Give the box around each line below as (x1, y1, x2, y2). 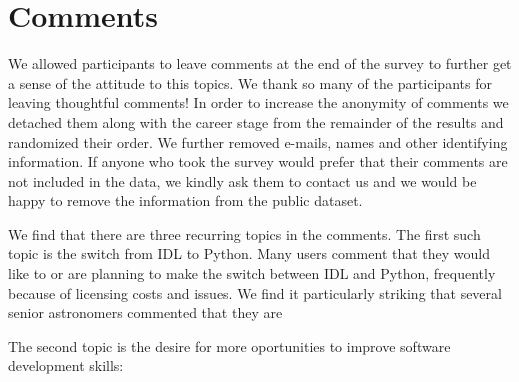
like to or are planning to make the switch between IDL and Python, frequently (8, 263, 496, 284)
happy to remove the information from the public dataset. (8, 190, 363, 211)
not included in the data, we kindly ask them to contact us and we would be (8, 170, 477, 191)
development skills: (8, 355, 124, 376)
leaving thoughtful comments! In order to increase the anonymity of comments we (8, 92, 509, 113)
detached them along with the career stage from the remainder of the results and (8, 111, 504, 132)
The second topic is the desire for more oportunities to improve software (8, 335, 451, 356)
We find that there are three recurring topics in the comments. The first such (8, 223, 481, 244)
